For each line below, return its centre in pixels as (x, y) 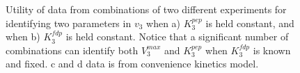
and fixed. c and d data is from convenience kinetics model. (132, 64)
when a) (164, 23)
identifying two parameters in (69, 23)
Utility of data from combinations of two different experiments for (146, 9)
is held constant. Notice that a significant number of (177, 36)
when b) (23, 36)
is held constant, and (250, 23)
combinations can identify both (72, 50)
